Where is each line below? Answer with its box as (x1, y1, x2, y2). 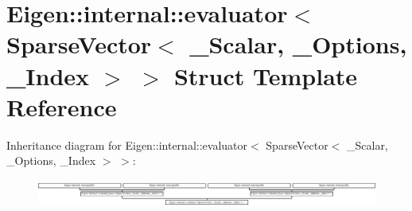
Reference (6, 90, 117, 123)
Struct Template (173, 59, 358, 92)
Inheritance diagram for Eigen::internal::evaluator (6, 136, 248, 153)
